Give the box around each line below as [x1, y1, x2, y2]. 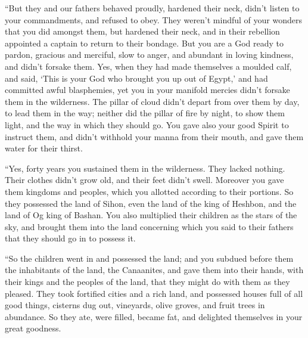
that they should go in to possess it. [5, 232, 136, 244]
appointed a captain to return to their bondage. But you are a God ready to [5, 36, 284, 49]
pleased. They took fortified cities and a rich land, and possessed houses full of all [5, 287, 303, 299]
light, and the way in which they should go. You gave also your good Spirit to [5, 118, 289, 131]
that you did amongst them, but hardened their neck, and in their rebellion [5, 25, 280, 38]
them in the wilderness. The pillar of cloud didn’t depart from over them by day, [5, 95, 300, 107]
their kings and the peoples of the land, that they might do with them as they [5, 275, 290, 288]
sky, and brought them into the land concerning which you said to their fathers [5, 220, 294, 232]
